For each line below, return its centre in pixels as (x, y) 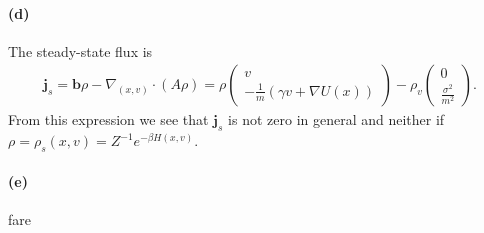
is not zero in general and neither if (336, 119)
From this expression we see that (108, 119)
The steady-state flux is (80, 50)
